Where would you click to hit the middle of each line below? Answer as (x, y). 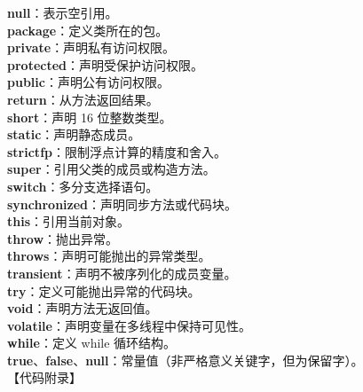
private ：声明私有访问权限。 (91, 47)
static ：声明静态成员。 (74, 134)
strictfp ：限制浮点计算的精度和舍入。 (117, 151)
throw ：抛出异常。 (63, 238)
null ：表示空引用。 (63, 12)
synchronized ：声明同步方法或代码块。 (122, 204)
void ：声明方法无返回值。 (83, 308)
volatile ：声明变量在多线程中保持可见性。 (129, 325)
